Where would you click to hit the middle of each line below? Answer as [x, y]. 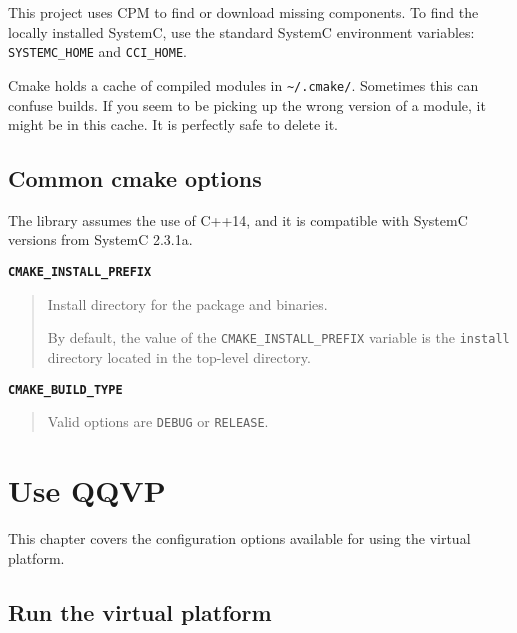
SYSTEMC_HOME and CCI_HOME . [97, 51]
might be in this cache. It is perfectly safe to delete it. [173, 124]
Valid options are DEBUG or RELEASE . [158, 421]
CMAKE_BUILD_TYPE [65, 389]
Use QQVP [87, 490]
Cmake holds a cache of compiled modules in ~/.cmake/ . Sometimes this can [243, 84]
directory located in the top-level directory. [179, 356]
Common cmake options [135, 178]
